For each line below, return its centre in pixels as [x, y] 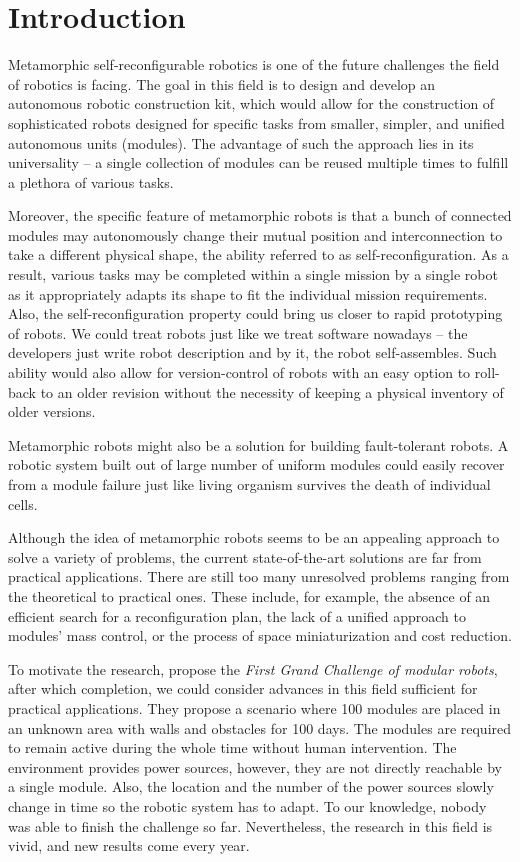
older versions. [52, 411]
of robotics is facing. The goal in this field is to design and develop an [222, 83]
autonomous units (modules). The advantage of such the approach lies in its [241, 142]
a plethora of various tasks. [91, 181]
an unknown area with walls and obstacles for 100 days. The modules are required [260, 727]
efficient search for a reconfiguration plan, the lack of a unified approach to [237, 615]
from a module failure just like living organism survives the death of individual [249, 484]
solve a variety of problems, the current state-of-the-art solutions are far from [245, 556]
